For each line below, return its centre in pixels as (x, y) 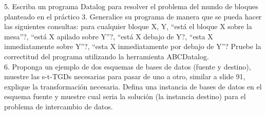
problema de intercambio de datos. (59, 106)
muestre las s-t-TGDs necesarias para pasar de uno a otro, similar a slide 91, (125, 76)
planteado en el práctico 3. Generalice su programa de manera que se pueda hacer (133, 16)
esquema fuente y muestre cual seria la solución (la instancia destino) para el (125, 96)
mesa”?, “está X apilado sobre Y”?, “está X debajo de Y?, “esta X (109, 36)
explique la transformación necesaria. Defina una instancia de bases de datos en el (133, 86)
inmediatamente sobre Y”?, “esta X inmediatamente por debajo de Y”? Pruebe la (133, 46)
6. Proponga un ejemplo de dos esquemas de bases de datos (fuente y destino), (128, 66)
